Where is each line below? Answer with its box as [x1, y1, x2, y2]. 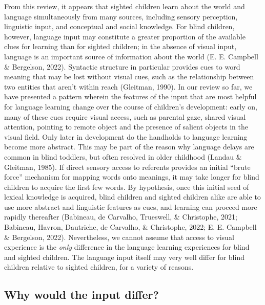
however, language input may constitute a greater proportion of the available [4, 31, 246, 41]
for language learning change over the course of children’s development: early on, [4, 101, 257, 112]
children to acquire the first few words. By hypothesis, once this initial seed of [4, 181, 249, 192]
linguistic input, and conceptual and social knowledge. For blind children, [4, 21, 235, 32]
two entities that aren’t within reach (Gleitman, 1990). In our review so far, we [4, 81, 253, 92]
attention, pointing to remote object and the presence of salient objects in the [4, 121, 248, 132]
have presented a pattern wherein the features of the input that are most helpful [4, 91, 257, 102]
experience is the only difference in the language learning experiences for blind [4, 242, 250, 252]
